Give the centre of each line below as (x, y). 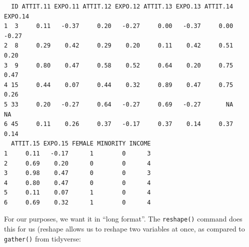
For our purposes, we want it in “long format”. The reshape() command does (123, 219)
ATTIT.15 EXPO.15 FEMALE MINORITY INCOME (81, 144)
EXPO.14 (17, 16)
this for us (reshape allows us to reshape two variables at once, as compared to (124, 229)
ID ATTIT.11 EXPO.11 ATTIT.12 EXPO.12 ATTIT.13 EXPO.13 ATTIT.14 (122, 6)
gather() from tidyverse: (42, 238)
